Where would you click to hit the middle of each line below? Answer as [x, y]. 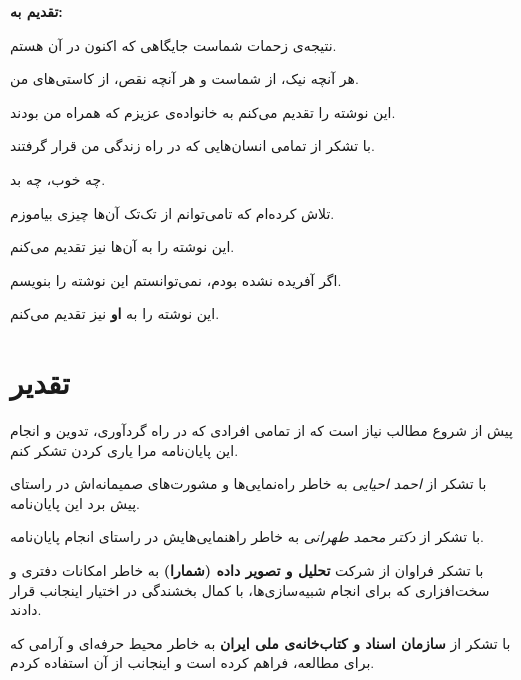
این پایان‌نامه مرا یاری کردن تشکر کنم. [124, 449]
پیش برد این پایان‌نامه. [75, 502]
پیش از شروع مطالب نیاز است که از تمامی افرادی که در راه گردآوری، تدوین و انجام [261, 430]
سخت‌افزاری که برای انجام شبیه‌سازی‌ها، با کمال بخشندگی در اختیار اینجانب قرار [250, 589]
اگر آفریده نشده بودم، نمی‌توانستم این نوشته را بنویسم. [176, 279]
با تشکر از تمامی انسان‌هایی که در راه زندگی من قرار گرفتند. [192, 145]
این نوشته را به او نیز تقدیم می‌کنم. [115, 313]
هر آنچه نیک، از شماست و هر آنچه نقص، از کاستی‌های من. [184, 78]
